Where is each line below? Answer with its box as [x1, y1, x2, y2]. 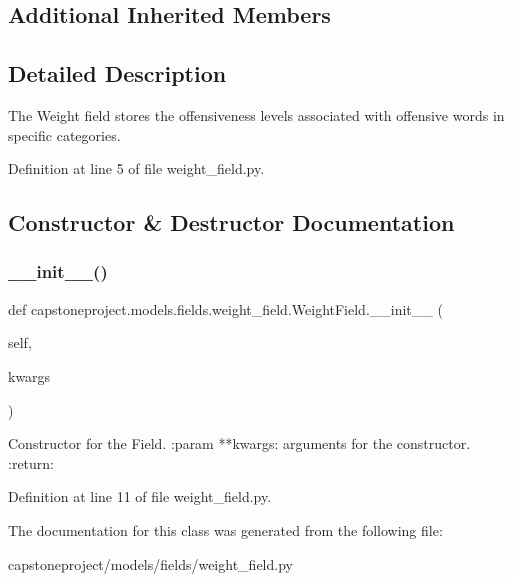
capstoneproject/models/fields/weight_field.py [8, 553, 293, 574]
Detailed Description [8, 58, 227, 89]
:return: [8, 452, 54, 473]
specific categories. [8, 124, 121, 145]
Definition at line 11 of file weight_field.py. [8, 486, 272, 507]
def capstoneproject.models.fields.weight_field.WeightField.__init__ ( [8, 298, 443, 319]
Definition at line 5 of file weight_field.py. [8, 158, 265, 179]
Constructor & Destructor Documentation [8, 207, 455, 238]
